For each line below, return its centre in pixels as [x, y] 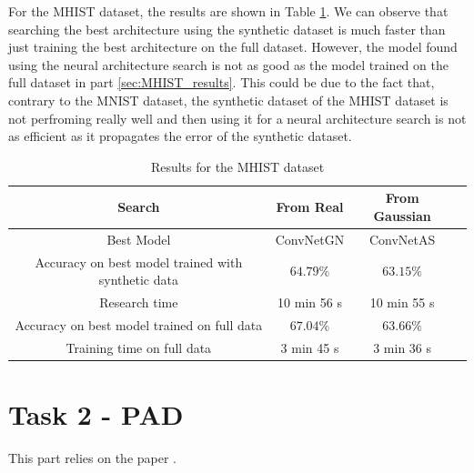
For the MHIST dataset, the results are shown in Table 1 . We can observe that [228, 11]
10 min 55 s [402, 302]
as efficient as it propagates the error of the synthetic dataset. [180, 136]
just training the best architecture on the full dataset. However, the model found [233, 47]
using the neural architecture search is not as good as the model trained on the [228, 64]
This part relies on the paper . [93, 457]
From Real [310, 207]
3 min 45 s [310, 347]
